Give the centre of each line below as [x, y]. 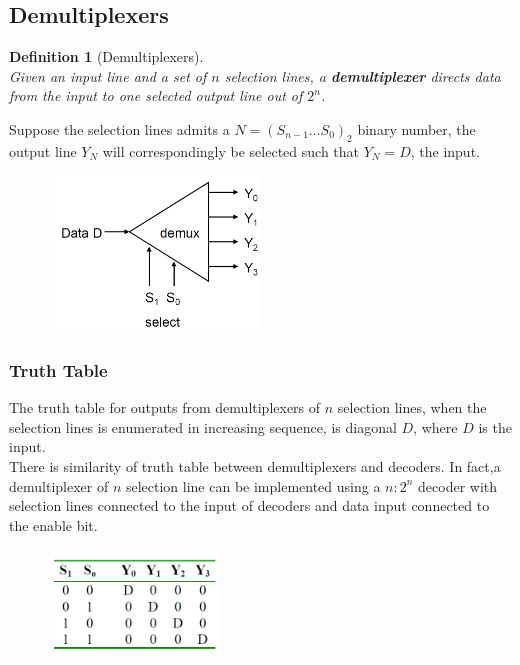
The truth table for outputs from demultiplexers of [165, 407]
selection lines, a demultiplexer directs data [362, 75]
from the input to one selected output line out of [156, 95]
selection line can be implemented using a [253, 485]
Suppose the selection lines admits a [119, 128]
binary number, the [416, 128]
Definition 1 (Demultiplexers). [106, 56]
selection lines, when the [412, 407]
